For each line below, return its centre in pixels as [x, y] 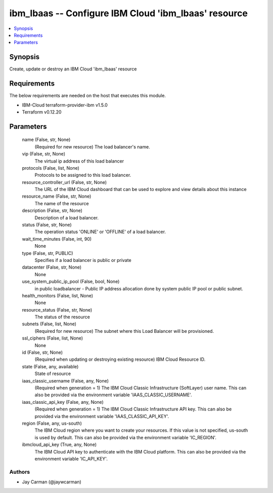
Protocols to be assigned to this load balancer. [83, 175]
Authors [20, 472]
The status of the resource [62, 317]
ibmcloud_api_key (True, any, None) [59, 445]
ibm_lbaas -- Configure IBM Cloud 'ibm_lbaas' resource [128, 13]
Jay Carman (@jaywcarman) [52, 482]
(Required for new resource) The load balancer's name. [92, 146]
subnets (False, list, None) [49, 324]
